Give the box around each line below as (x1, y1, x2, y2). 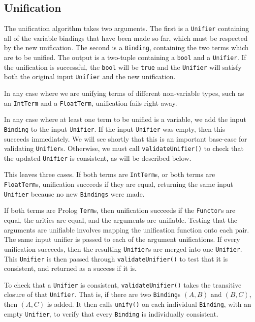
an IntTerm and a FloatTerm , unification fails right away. (4, 97, 177, 108)
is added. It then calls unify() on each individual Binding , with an (47, 299, 252, 309)
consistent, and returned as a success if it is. (4, 263, 137, 273)
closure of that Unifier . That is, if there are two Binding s (4, 289, 181, 299)
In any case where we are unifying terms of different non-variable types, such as (4, 88, 244, 98)
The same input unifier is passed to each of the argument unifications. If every (4, 234, 240, 244)
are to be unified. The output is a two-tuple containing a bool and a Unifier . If (4, 52, 246, 62)
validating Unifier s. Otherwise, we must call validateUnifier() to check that (4, 143, 244, 153)
